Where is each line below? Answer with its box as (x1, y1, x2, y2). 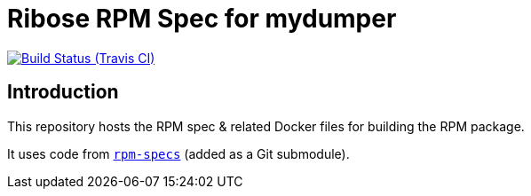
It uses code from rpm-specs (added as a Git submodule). (7, 145, 350, 161)
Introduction (7, 81, 119, 104)
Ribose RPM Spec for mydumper (7, 4, 397, 34)
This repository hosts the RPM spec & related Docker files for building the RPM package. (7, 118, 525, 134)
